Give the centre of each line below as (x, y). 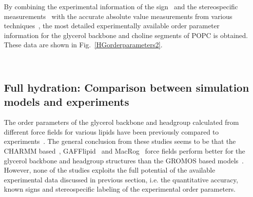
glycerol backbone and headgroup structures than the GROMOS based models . (124, 160)
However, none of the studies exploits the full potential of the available (110, 170)
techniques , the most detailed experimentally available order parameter (112, 26)
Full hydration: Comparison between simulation (126, 87)
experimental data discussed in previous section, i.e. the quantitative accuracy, (121, 179)
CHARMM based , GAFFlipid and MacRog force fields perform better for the (125, 150)
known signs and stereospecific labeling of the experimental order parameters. (120, 189)
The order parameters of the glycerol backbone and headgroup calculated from (121, 122)
